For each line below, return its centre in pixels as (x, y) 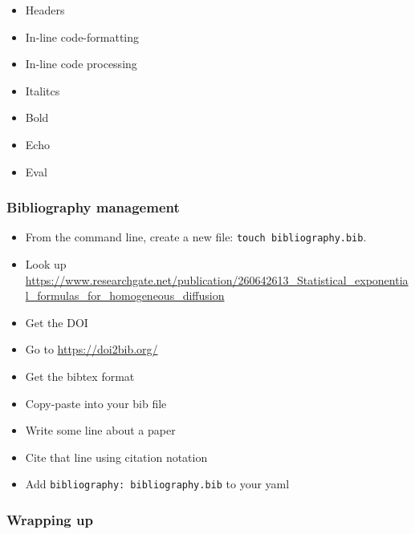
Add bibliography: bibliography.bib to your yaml (157, 484)
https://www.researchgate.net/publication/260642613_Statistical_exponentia (217, 279)
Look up (46, 264)
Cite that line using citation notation (116, 457)
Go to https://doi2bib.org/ (92, 349)
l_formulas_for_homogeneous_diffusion (125, 295)
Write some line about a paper (100, 430)
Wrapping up (50, 519)
